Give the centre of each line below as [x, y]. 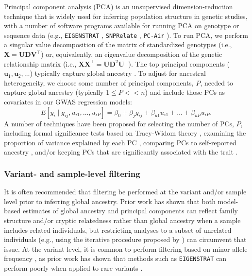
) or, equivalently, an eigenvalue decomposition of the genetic [132, 54]
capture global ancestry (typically [54, 92]
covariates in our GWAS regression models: [68, 102]
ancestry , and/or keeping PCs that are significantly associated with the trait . [121, 152]
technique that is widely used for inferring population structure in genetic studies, [126, 16]
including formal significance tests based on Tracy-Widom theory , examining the [125, 133]
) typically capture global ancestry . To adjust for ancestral [118, 73]
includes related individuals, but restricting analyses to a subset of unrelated [118, 230]
